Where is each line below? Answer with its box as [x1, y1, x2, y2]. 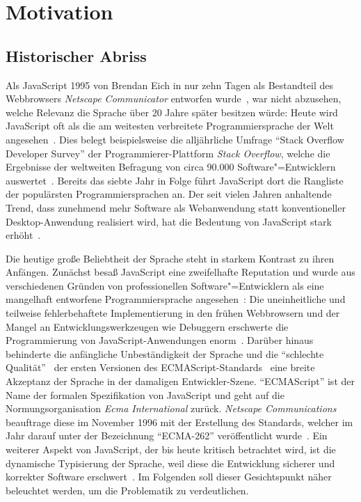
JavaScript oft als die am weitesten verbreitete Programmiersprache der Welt [6, 118, 334, 133]
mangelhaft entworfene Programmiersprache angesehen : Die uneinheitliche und [6, 292, 346, 306]
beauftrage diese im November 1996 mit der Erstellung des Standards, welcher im [6, 414, 353, 429]
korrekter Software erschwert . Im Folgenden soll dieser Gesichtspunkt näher [6, 469, 332, 484]
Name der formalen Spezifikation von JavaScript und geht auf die [6, 387, 284, 402]
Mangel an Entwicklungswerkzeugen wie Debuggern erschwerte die [6, 319, 289, 334]
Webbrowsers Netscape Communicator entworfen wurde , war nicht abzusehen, [6, 91, 342, 106]
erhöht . [6, 228, 41, 242]
